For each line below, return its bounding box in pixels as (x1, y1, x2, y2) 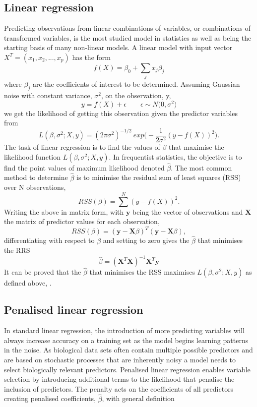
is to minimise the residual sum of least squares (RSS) (76, 172, 241, 182)
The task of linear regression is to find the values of (4, 142, 160, 152)
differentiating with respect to (4, 235, 95, 245)
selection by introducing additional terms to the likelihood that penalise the (4, 374, 235, 384)
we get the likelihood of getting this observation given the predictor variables (4, 108, 238, 118)
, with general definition (102, 393, 175, 404)
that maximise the (168, 142, 224, 152)
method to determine (4, 172, 68, 182)
